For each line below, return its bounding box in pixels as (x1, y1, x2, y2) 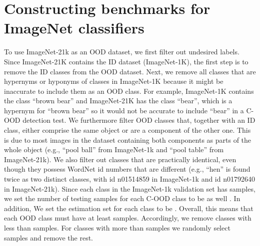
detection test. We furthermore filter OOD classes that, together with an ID (22, 115, 255, 125)
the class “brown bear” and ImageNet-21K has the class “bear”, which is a (4, 95, 232, 106)
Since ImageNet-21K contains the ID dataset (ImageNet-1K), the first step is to (4, 56, 248, 66)
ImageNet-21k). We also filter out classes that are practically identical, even (4, 154, 236, 164)
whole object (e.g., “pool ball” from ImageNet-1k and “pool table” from (4, 144, 224, 155)
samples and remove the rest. (4, 232, 93, 243)
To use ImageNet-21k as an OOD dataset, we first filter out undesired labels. (4, 46, 239, 57)
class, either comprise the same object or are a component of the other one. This (4, 125, 251, 135)
